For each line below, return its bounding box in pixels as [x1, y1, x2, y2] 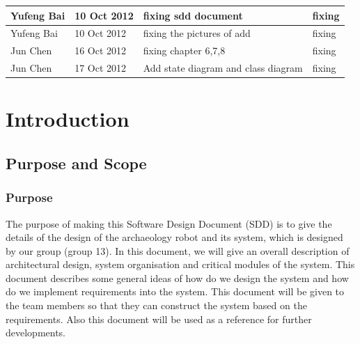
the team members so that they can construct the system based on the [6, 298, 307, 313]
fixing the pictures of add [143, 26, 251, 40]
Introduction [6, 104, 130, 133]
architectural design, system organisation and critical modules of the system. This [6, 257, 355, 272]
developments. [6, 325, 66, 340]
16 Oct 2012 [75, 43, 127, 58]
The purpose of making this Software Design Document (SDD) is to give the [6, 216, 332, 230]
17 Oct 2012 [75, 61, 127, 75]
